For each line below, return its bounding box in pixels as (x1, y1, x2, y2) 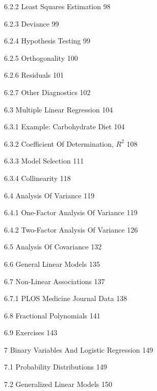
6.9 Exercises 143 (4, 327, 58, 338)
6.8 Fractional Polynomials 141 (4, 310, 100, 320)
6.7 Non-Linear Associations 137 (4, 275, 105, 286)
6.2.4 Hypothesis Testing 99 (4, 35, 91, 46)
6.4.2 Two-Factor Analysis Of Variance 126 (4, 224, 138, 235)
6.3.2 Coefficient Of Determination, (4, 138, 114, 149)
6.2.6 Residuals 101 (4, 70, 64, 80)
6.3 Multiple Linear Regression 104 (4, 104, 113, 114)
